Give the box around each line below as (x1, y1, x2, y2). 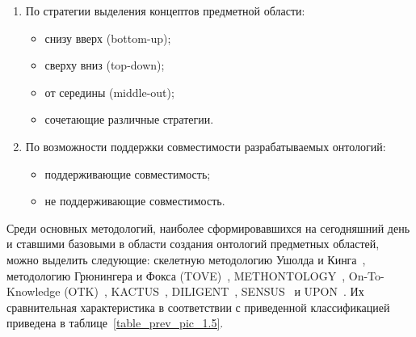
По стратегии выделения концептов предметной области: (25, 2, 305, 19)
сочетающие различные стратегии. (44, 111, 214, 128)
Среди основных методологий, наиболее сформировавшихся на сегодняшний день (6, 219, 410, 236)
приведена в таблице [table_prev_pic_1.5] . (6, 314, 224, 331)
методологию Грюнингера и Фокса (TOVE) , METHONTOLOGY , (6, 267, 346, 284)
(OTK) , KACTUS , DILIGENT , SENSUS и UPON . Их (64, 283, 364, 300)
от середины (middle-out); (44, 83, 174, 100)
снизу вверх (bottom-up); (44, 29, 171, 46)
